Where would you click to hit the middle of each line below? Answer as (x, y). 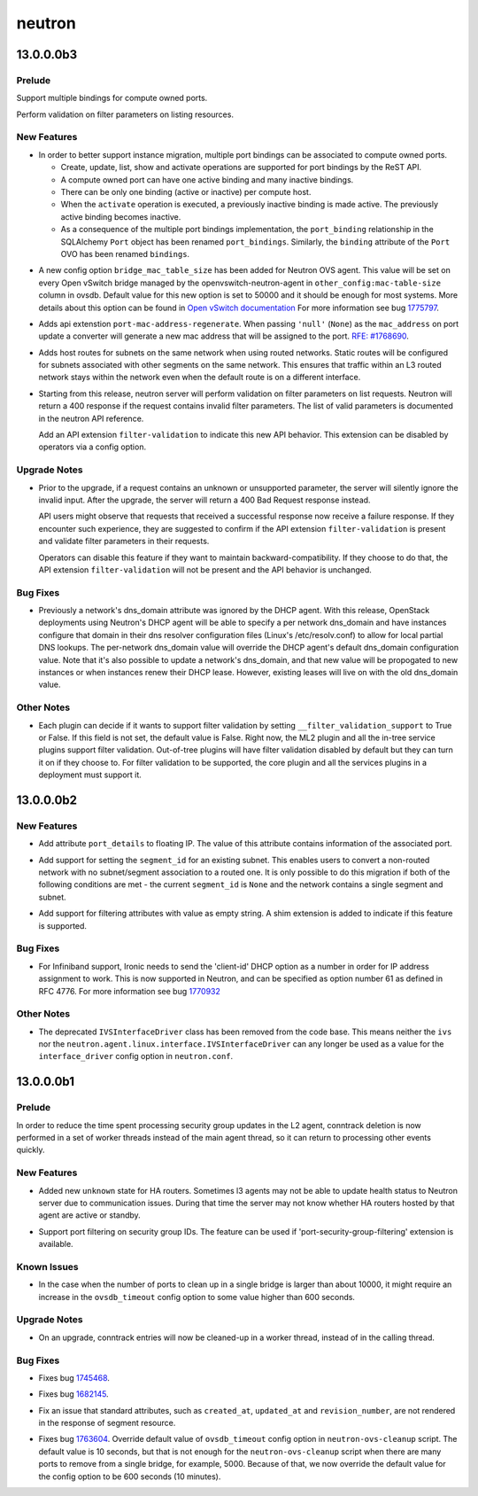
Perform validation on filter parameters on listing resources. (125, 114)
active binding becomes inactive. (121, 216)
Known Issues (47, 1266)
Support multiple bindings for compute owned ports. (112, 98)
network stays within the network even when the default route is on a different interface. (200, 378)
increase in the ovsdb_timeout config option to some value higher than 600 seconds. (197, 1297)
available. (56, 1244)
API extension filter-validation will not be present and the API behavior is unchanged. (205, 569)
